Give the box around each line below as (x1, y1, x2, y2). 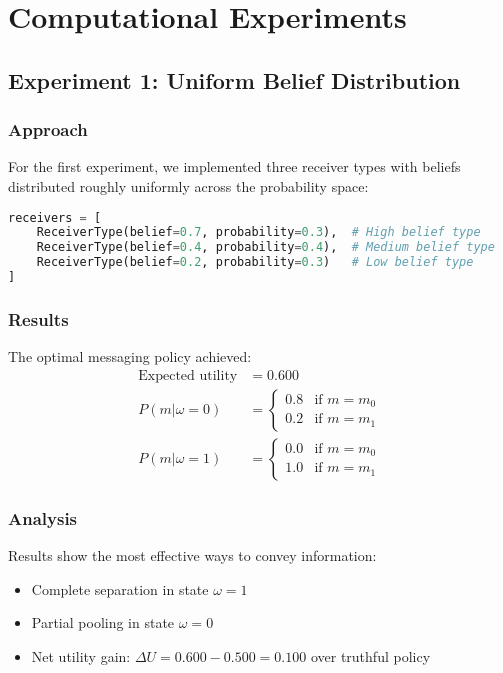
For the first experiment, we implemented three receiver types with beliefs (8, 156, 461, 177)
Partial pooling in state (31, 612, 175, 633)
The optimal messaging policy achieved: (8, 346, 252, 367)
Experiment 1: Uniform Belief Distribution (8, 64, 461, 95)
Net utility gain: (31, 645, 131, 666)
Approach (8, 117, 88, 142)
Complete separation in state (31, 578, 209, 599)
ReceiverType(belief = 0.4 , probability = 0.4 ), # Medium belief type (36, 240, 495, 255)
